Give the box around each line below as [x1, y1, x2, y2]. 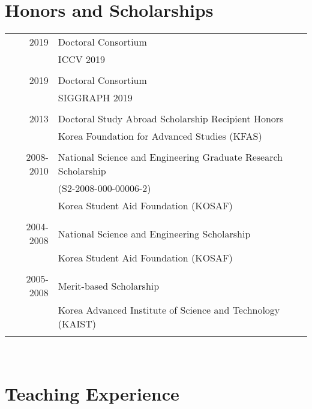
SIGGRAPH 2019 [58, 91, 133, 105]
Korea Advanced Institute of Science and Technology [58, 303, 280, 317]
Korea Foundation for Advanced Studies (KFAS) [58, 129, 262, 143]
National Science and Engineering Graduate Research [58, 150, 283, 164]
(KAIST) [58, 317, 96, 331]
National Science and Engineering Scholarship [58, 226, 251, 240]
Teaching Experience [5, 381, 179, 405]
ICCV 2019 [58, 52, 106, 67]
